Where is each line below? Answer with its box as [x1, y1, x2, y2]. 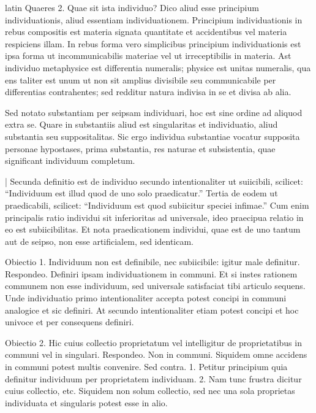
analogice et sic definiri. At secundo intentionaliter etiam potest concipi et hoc [5, 303, 299, 316]
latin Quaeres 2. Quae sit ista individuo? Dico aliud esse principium [5, 1, 259, 14]
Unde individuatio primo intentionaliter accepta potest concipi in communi [5, 291, 287, 304]
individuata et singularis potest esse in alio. [5, 396, 168, 409]
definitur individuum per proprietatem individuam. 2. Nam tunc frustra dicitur [5, 372, 302, 385]
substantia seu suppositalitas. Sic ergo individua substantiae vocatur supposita [5, 129, 300, 142]
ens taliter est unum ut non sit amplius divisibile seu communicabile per [5, 73, 276, 86]
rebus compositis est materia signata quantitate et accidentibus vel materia [5, 25, 287, 38]
